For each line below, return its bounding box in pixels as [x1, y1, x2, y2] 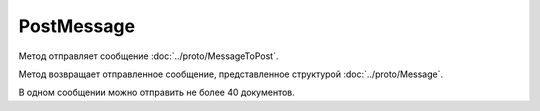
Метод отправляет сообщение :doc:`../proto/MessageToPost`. [18, 50, 279, 62]
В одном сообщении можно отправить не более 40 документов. [18, 86, 295, 99]
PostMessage [18, 15, 135, 37]
